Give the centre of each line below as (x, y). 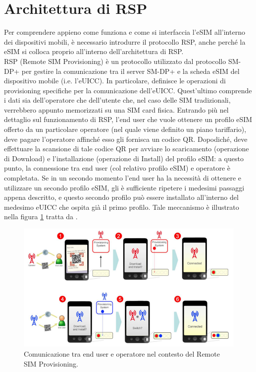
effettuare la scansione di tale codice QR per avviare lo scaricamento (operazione (127, 149)
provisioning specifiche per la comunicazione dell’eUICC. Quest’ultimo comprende (128, 90)
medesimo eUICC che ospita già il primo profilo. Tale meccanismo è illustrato (122, 207)
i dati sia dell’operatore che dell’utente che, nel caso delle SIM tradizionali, (117, 100)
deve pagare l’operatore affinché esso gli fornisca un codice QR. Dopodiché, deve (126, 139)
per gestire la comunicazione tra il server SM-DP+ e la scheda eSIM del (130, 71)
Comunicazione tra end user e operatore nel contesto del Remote (122, 353)
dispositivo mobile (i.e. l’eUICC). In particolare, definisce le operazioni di (115, 81)
